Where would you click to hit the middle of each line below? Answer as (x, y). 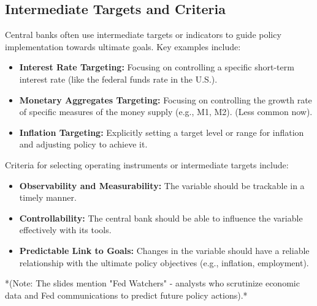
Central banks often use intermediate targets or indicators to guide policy (143, 35)
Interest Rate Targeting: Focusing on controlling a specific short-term (157, 67)
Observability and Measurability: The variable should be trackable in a (162, 185)
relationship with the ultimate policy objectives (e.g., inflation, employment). (164, 262)
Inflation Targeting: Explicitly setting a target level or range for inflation (162, 132)
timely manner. (48, 197)
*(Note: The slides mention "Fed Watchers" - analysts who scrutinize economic (152, 283)
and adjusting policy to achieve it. (83, 144)
